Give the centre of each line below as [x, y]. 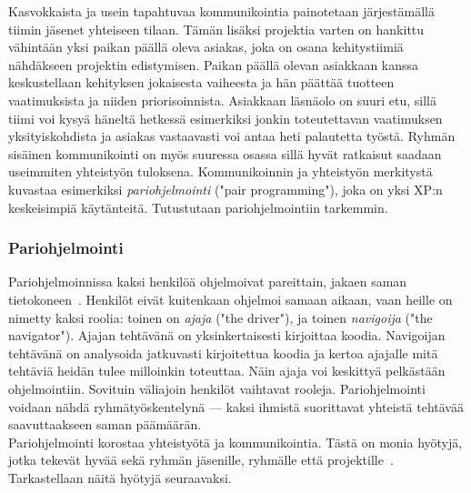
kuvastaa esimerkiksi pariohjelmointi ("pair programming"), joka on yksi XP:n [225, 189]
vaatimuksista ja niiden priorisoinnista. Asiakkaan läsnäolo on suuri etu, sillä [222, 100]
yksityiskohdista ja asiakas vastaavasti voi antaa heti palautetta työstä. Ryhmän [232, 136]
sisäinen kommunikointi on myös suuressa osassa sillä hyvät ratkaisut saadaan [225, 153]
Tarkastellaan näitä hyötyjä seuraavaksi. [120, 477]
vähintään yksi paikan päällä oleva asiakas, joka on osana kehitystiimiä [206, 47]
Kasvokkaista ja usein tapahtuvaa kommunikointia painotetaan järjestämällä [221, 11]
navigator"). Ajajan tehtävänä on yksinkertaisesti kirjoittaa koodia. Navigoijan [227, 335]
